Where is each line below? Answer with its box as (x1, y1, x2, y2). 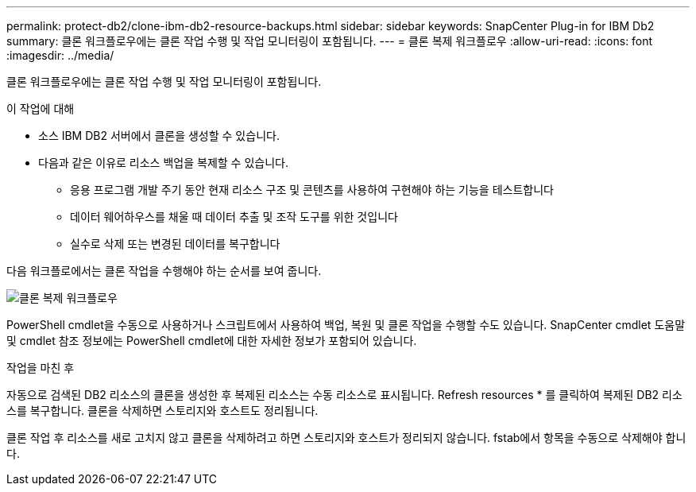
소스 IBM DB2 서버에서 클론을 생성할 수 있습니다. (38, 129, 280, 142)
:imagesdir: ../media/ (6, 48, 114, 62)
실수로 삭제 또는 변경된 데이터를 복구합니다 (70, 237, 280, 250)
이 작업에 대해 (6, 102, 75, 115)
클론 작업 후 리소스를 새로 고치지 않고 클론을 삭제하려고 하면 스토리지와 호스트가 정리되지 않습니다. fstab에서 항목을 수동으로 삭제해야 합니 (6, 431, 686, 444)
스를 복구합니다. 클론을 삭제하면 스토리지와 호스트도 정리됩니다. (6, 404, 319, 417)
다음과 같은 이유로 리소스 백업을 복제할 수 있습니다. (38, 156, 288, 169)
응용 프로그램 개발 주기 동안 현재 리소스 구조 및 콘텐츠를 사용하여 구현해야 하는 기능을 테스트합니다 (70, 183, 554, 196)
